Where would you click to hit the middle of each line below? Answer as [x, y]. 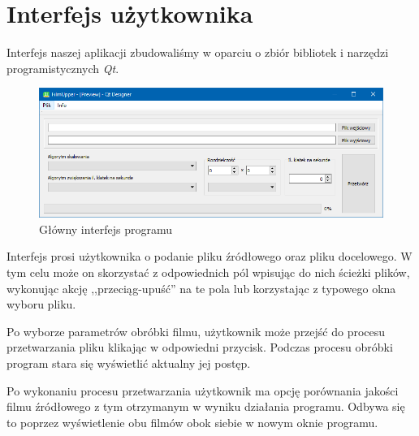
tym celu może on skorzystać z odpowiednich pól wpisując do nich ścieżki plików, [208, 272]
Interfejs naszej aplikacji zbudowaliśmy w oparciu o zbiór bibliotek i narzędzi [198, 52]
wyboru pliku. [41, 304]
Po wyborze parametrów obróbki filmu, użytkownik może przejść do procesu [196, 331]
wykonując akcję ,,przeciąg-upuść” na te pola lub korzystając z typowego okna [201, 288]
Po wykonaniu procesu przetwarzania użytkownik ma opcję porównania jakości [203, 390]
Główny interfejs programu [106, 229]
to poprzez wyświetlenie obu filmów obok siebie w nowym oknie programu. [192, 422]
